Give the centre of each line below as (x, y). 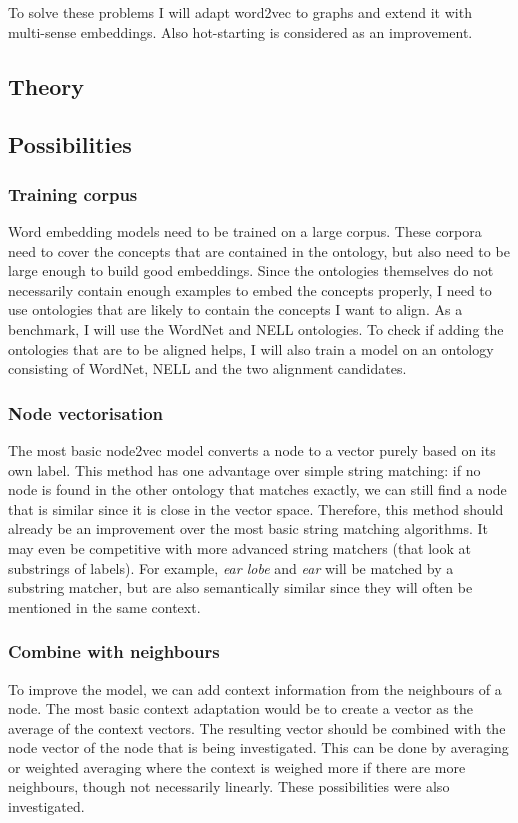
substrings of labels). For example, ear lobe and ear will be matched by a (231, 567)
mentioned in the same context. (104, 606)
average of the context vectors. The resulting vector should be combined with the (257, 727)
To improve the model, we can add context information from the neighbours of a (255, 688)
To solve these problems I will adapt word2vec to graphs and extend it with (240, 12)
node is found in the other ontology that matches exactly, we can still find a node (257, 489)
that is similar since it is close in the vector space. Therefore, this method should (256, 508)
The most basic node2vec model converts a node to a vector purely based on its (252, 449)
